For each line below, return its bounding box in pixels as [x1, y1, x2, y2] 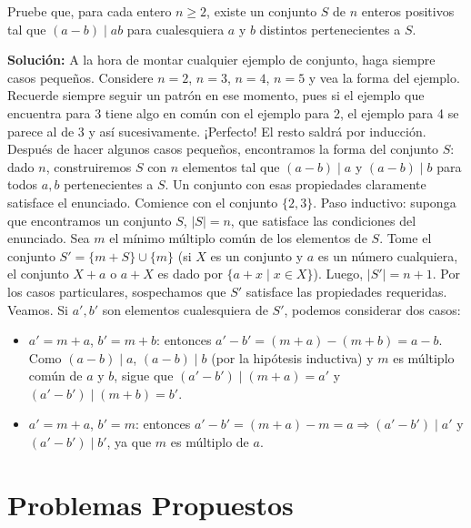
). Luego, [313, 264, 364, 283]
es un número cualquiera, [317, 246, 458, 265]
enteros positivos [361, 2, 455, 20]
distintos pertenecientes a [259, 19, 401, 38]
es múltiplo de [170, 432, 249, 452]
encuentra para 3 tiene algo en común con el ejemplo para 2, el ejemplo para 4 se [7, 103, 459, 122]
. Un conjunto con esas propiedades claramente [165, 175, 426, 194]
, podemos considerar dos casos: [284, 300, 461, 319]
